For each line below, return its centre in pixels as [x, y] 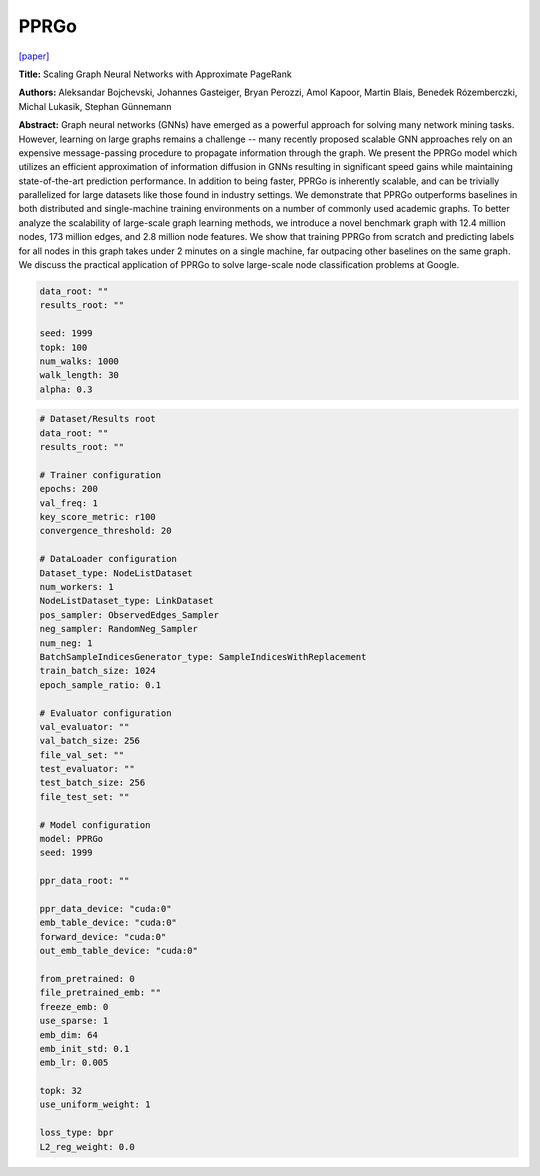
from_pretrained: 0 [87, 978]
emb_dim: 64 [69, 1034]
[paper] [34, 56]
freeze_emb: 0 [74, 1006]
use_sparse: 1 [74, 1021]
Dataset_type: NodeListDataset [116, 573]
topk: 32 [61, 1091]
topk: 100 [63, 347]
